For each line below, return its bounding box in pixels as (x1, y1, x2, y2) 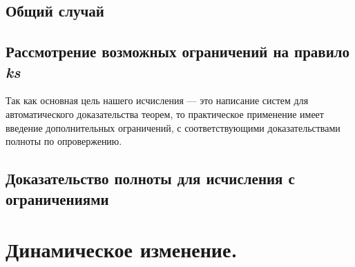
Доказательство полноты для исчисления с (6, 168, 295, 189)
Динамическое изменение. (6, 235, 238, 264)
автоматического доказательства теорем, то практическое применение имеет (6, 106, 324, 121)
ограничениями (6, 188, 109, 209)
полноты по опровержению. (6, 134, 122, 148)
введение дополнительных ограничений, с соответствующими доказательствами (6, 120, 340, 135)
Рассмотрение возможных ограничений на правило (6, 41, 350, 62)
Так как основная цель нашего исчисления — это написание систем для (6, 93, 309, 108)
